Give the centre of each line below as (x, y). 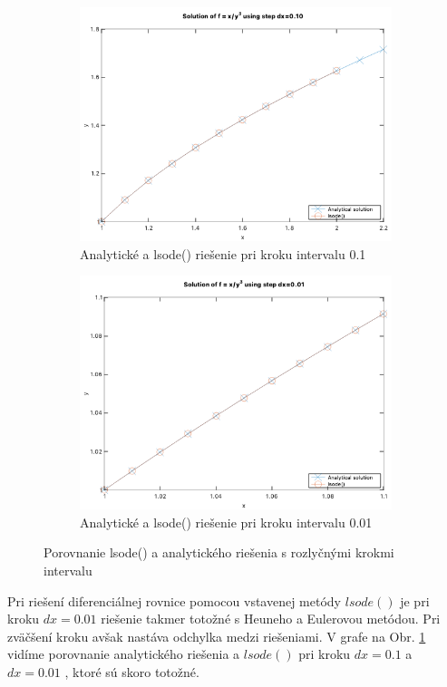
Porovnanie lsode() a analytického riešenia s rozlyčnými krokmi (219, 552)
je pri (415, 600)
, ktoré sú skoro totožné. (132, 671)
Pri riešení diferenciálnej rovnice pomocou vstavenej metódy (175, 600)
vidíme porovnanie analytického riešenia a (124, 654)
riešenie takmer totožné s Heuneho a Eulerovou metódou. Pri (271, 619)
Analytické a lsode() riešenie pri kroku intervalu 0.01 (226, 522)
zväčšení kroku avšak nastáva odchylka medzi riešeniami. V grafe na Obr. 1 (217, 636)
